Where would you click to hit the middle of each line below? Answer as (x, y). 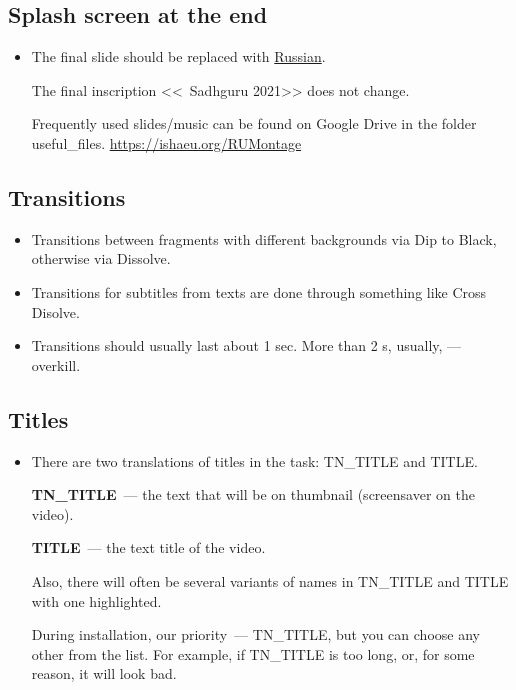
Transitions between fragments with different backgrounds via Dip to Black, (264, 238)
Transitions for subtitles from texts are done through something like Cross (259, 291)
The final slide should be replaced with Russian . (178, 56)
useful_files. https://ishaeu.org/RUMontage (166, 142)
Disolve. (55, 311)
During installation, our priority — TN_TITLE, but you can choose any (255, 634)
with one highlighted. (96, 600)
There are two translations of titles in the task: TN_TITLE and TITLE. (254, 460)
